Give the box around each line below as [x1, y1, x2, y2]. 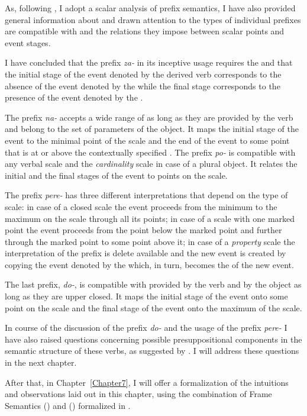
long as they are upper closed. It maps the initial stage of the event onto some [5, 290, 288, 302]
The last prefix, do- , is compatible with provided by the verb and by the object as [5, 278, 302, 291]
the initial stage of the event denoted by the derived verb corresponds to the [5, 67, 282, 80]
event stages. [5, 36, 51, 49]
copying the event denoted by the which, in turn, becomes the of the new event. [5, 258, 294, 270]
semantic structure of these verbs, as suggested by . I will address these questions [5, 344, 299, 357]
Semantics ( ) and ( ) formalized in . [5, 399, 131, 411]
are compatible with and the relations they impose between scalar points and [5, 25, 285, 37]
